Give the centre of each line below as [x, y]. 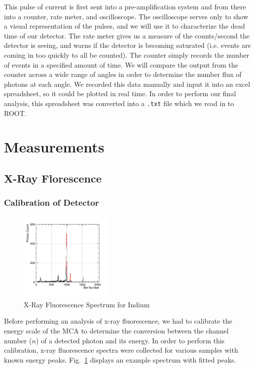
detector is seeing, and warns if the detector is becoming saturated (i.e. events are [127, 45]
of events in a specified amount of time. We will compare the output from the [121, 64]
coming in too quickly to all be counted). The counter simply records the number [127, 55]
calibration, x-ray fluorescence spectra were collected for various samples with [121, 350]
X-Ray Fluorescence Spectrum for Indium [87, 304]
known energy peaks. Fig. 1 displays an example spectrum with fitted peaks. [120, 359]
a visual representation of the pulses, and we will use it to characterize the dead [125, 26]
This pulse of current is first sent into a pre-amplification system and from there [125, 6]
